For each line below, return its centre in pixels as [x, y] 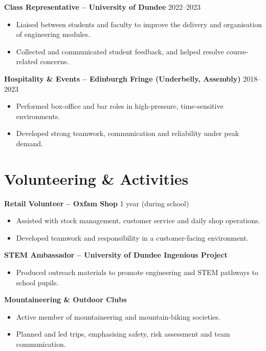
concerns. [54, 61]
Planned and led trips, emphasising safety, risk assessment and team [123, 334]
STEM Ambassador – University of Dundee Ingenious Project [116, 255]
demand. [29, 143]
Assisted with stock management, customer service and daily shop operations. [138, 220]
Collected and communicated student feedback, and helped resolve [120, 51]
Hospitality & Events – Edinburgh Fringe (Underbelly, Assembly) [123, 78]
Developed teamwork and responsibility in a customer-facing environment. [132, 237]
